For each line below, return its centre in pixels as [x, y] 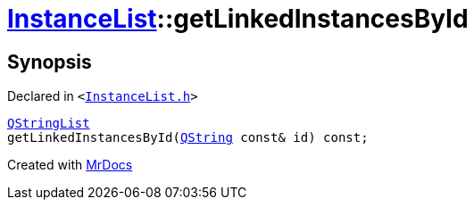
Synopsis [50, 62]
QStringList [49, 124]
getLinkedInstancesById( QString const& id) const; [188, 138]
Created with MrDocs [70, 165]
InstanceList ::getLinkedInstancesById [238, 19]
